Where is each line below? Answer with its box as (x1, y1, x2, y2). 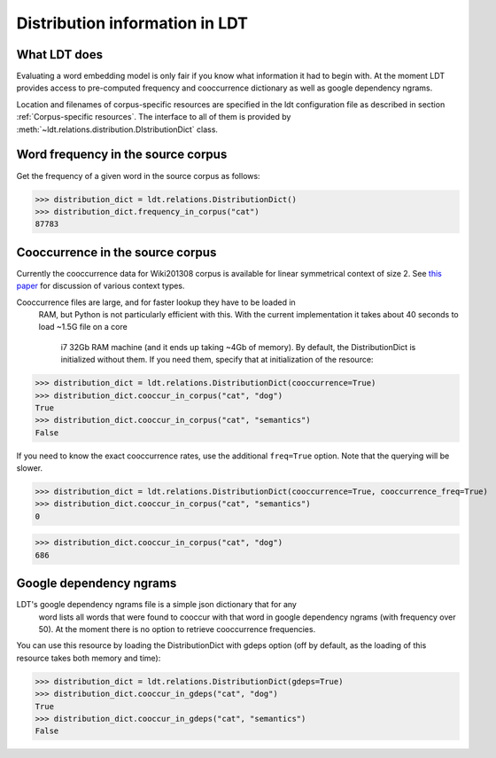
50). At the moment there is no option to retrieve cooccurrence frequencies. (38, 624, 316, 635)
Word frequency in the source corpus (16, 147, 228, 162)
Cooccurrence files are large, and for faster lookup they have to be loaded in (16, 297, 296, 308)
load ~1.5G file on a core (38, 322, 128, 332)
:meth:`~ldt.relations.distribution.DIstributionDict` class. (16, 124, 219, 135)
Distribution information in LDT (16, 13, 248, 33)
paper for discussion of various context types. (16, 280, 185, 292)
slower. (16, 463, 43, 473)
